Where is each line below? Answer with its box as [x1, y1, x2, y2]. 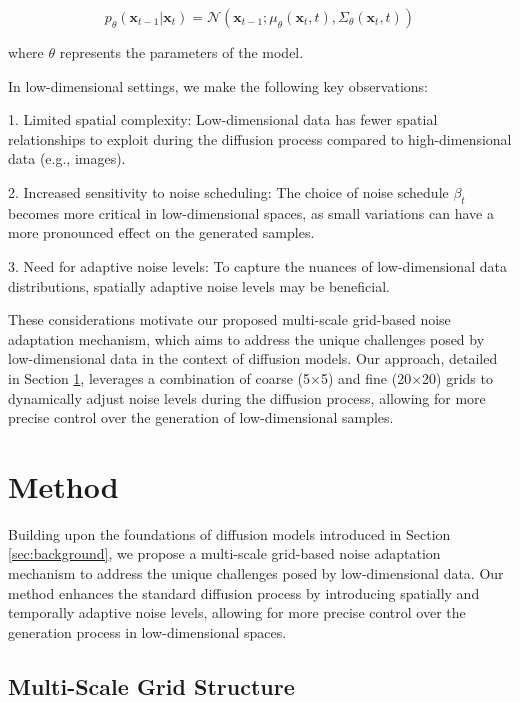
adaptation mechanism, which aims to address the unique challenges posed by [8, 328, 485, 349]
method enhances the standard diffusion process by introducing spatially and [8, 582, 480, 603]
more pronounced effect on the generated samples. [8, 222, 315, 243]
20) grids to [422, 367, 493, 388]
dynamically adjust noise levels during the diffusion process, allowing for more [8, 387, 486, 408]
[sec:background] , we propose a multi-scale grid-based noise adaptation [8, 543, 441, 564]
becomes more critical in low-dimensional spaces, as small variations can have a [8, 202, 494, 223]
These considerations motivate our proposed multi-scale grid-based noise [8, 309, 451, 330]
